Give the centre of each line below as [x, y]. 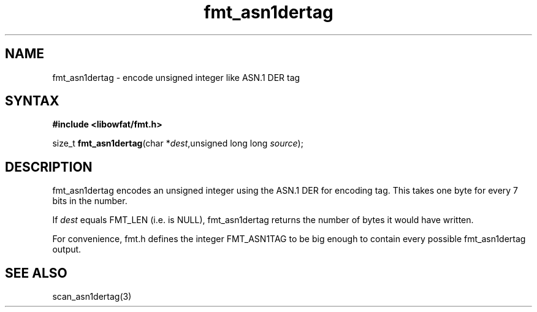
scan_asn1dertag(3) [92, 297]
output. [67, 249]
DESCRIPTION [49, 167]
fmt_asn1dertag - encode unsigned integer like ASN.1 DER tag [176, 77]
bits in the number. [90, 201]
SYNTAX [32, 101]
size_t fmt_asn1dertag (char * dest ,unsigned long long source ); [178, 143]
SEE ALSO [36, 273]
